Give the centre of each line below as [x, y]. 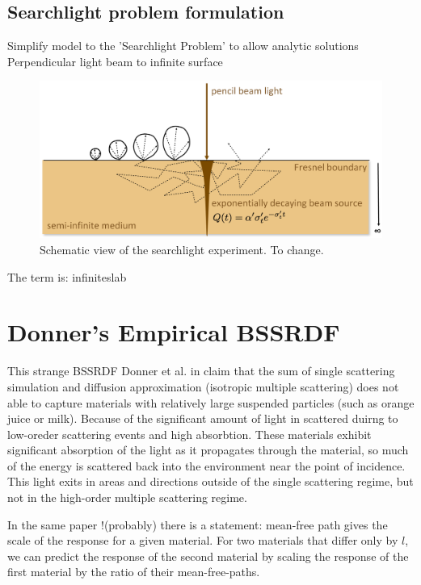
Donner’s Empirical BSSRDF [174, 332]
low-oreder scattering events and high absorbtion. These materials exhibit [189, 434]
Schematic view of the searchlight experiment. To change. [182, 249]
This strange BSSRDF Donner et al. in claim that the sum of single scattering [201, 371]
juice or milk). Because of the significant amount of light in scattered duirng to [203, 418]
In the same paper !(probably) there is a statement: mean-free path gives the [198, 524]
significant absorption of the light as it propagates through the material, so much [208, 450]
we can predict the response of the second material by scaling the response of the [208, 556]
